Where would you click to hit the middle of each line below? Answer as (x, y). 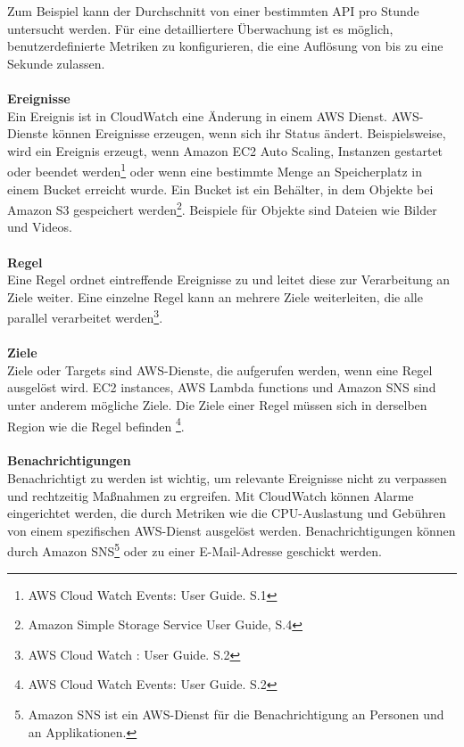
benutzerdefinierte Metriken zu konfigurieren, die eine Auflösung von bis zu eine (225, 46)
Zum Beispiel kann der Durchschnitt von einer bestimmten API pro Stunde (213, 11)
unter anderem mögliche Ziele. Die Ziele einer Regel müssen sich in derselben (217, 405)
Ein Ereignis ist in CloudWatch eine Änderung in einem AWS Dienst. (197, 115)
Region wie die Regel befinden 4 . (96, 424)
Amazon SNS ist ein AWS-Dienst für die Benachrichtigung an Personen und (236, 714)
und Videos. (40, 227)
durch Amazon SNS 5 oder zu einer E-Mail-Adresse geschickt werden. (195, 550)
